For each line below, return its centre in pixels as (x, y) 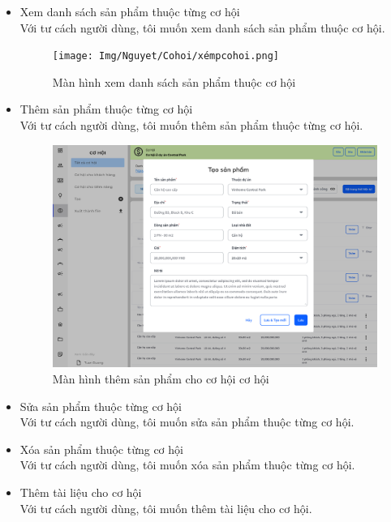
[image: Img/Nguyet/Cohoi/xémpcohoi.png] (165, 56)
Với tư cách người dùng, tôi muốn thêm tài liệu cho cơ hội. (166, 508)
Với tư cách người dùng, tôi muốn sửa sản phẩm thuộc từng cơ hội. (187, 422)
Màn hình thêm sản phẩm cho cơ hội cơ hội (161, 378)
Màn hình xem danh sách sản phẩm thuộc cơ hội (174, 81)
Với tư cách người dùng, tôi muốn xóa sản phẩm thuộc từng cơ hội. (187, 465)
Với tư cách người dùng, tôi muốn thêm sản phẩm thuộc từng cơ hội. (191, 125)
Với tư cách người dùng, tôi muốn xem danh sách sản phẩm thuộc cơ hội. (202, 27)
